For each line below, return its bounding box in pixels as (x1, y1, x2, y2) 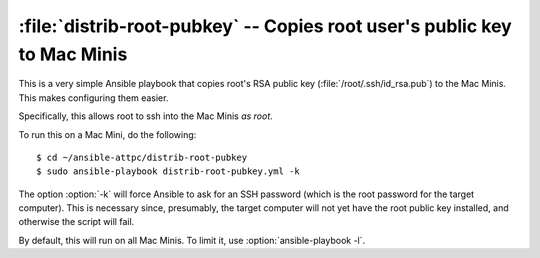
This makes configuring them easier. (18, 91, 169, 104)
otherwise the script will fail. (18, 216, 135, 228)
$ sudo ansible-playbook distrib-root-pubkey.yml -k (36, 166, 300, 177)
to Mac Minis (18, 43, 128, 65)
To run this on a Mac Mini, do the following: (18, 128, 197, 140)
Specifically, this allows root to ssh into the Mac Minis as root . (18, 110, 274, 122)
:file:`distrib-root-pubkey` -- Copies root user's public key (18, 15, 512, 37)
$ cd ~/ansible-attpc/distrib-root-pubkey (36, 151, 248, 163)
